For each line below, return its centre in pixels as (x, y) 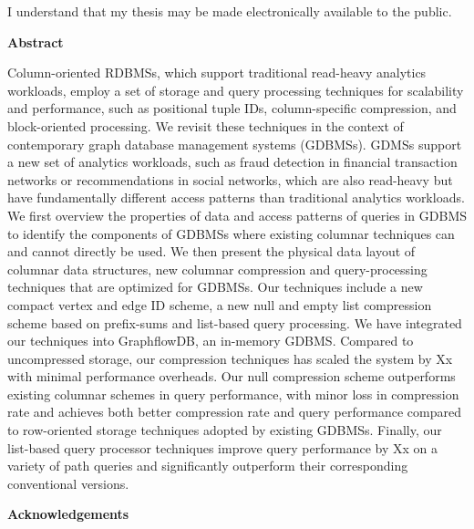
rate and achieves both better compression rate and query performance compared (234, 412)
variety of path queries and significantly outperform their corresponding (208, 466)
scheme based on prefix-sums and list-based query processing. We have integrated (235, 322)
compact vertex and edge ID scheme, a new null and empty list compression (220, 304)
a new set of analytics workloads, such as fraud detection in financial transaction (232, 162)
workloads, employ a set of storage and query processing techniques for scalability (236, 90)
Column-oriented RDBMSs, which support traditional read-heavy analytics (217, 73)
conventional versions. (68, 483)
